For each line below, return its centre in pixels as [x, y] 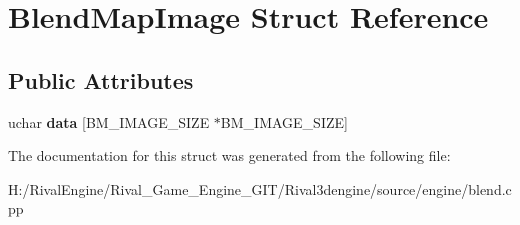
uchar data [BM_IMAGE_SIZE [109, 121]
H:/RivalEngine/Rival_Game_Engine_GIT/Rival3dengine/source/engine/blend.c [260, 188]
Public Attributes [101, 79]
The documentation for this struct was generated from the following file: [229, 155]
